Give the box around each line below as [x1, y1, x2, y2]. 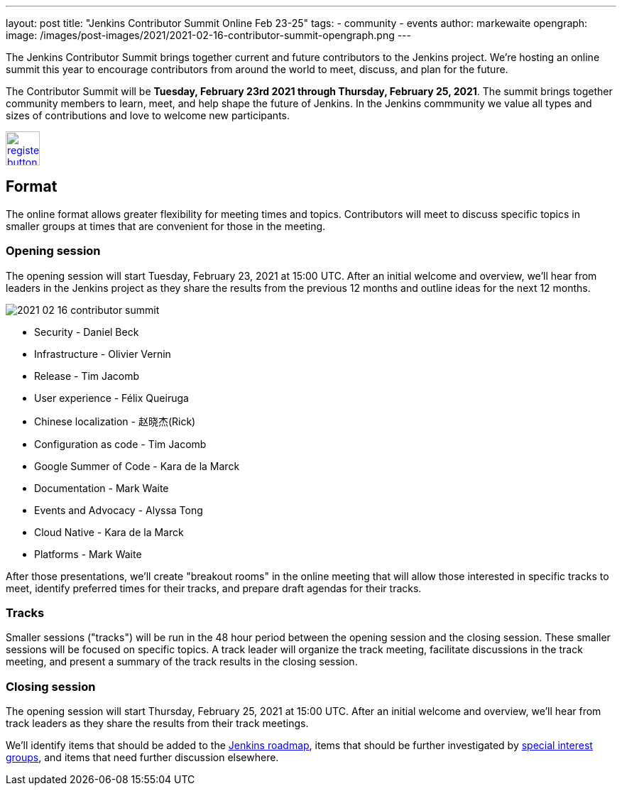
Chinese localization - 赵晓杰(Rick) [34, 415, 196, 427]
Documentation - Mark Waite [34, 481, 169, 494]
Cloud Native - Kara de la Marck [34, 525, 184, 538]
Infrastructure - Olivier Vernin [34, 347, 171, 360]
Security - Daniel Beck [34, 325, 139, 338]
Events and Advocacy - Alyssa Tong [34, 503, 203, 516]
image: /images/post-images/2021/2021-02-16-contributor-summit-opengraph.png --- [6, 29, 411, 41]
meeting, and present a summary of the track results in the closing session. [6, 655, 358, 668]
